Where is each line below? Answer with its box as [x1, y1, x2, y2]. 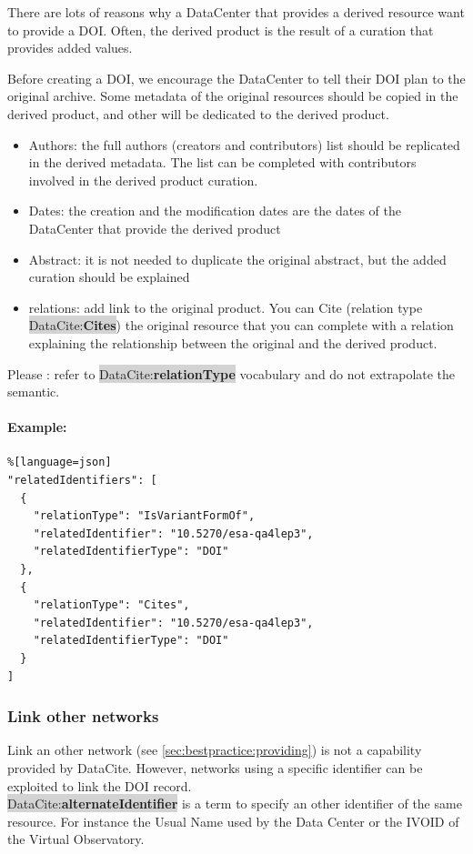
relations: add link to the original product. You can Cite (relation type [28, 297, 423, 316]
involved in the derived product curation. [28, 170, 258, 189]
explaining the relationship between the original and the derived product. [28, 333, 438, 352]
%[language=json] [7, 456, 112, 469]
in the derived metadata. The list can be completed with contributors [28, 153, 417, 172]
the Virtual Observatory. [7, 829, 145, 849]
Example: [7, 417, 67, 437]
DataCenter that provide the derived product [28, 218, 281, 237]
